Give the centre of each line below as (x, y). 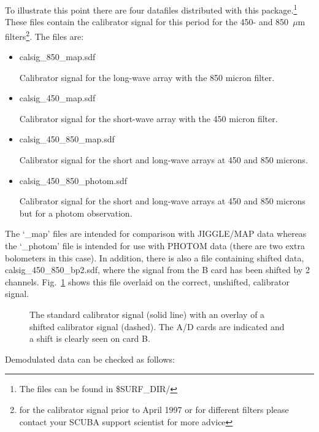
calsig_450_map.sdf (57, 98)
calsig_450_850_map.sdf (67, 139)
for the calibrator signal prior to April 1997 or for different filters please (154, 409)
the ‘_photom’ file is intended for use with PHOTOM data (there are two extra (155, 246)
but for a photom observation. (76, 213)
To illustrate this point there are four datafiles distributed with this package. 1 (151, 9)
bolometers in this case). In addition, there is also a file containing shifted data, (155, 257)
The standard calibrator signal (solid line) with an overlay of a (147, 314)
